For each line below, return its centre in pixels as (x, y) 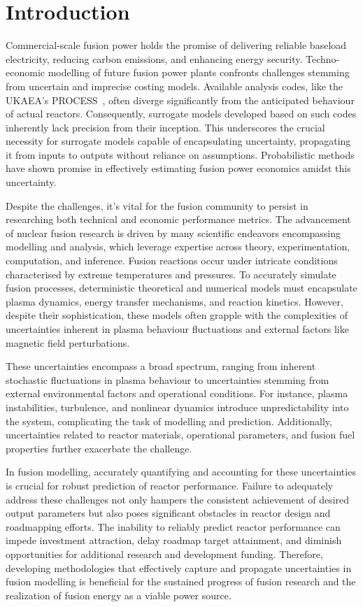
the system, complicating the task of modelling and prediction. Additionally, (169, 421)
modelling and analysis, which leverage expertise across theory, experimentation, (178, 247)
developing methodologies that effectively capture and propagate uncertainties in (179, 567)
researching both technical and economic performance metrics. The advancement (178, 219)
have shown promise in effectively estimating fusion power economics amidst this (178, 168)
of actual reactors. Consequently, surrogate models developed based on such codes (181, 114)
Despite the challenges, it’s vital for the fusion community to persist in (157, 205)
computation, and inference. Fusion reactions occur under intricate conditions (172, 260)
